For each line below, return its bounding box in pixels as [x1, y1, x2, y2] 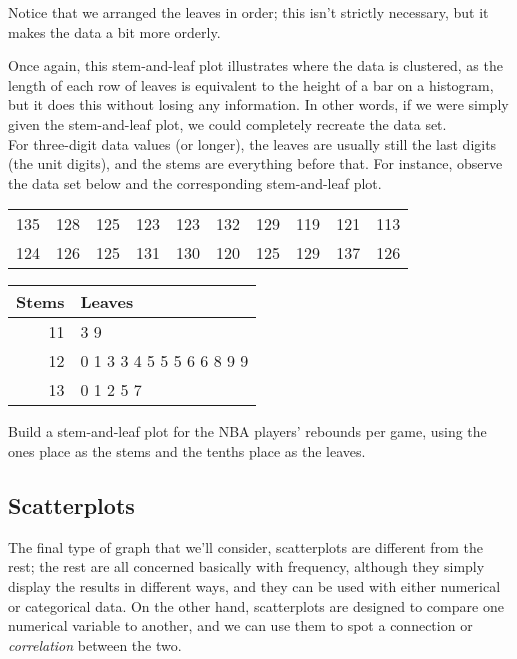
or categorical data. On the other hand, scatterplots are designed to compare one [8, 595, 504, 616]
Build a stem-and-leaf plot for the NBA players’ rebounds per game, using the [8, 421, 487, 442]
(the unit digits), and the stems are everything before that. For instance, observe [8, 153, 503, 174]
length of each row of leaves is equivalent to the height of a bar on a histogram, [8, 74, 494, 95]
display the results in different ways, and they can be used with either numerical [8, 575, 501, 596]
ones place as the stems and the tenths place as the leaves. [8, 440, 366, 461]
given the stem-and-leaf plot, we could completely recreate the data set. [8, 113, 447, 134]
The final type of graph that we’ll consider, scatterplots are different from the [8, 536, 483, 557]
